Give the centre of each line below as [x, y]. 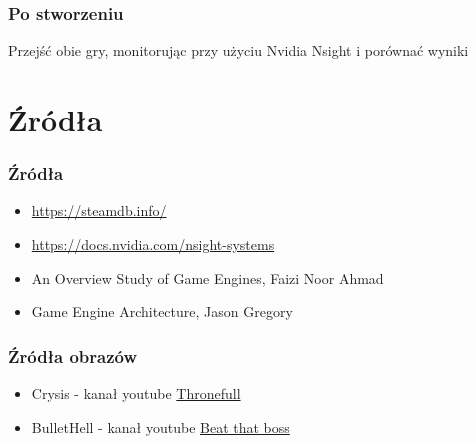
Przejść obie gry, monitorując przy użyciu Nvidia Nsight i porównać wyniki [238, 50]
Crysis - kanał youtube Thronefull [136, 393]
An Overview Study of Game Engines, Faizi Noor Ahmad [207, 277]
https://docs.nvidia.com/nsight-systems [153, 244]
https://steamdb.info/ [99, 210]
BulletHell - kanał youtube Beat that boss [160, 426]
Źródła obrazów [72, 355]
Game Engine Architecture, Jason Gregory [162, 311]
